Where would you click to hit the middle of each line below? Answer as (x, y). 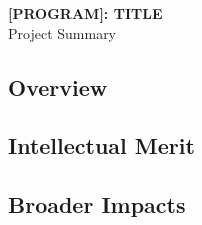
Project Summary (62, 32)
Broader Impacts (97, 204)
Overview (58, 86)
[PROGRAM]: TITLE (85, 13)
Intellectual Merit (101, 145)
